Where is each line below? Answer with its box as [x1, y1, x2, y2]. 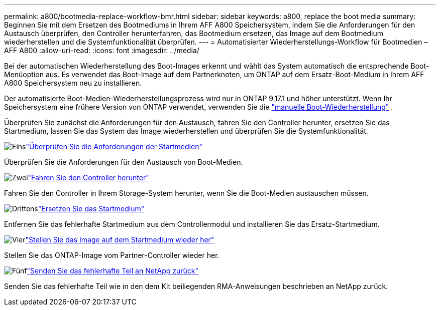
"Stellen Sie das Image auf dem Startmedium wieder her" [25, 235, 214, 244]
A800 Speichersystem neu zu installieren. [4, 79, 142, 87]
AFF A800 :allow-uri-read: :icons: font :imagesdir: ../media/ [4, 46, 199, 55]
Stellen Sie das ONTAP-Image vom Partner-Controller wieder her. [4, 251, 219, 259]
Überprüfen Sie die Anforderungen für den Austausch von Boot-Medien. [4, 158, 243, 166]
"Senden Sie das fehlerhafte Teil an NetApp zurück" [27, 266, 198, 275]
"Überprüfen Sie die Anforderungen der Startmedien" [26, 142, 202, 151]
